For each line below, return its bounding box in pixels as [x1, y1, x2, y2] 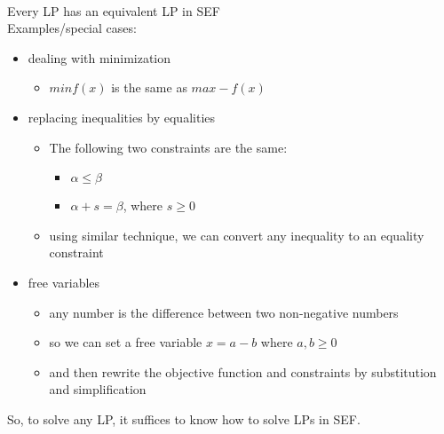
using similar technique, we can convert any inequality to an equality [49, 225, 424, 244]
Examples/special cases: [7, 19, 137, 37]
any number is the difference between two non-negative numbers [49, 303, 399, 321]
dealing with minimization [28, 48, 171, 67]
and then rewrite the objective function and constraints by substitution [49, 362, 437, 381]
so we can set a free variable [49, 333, 202, 351]
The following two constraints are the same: [49, 138, 288, 156]
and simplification [49, 380, 147, 398]
